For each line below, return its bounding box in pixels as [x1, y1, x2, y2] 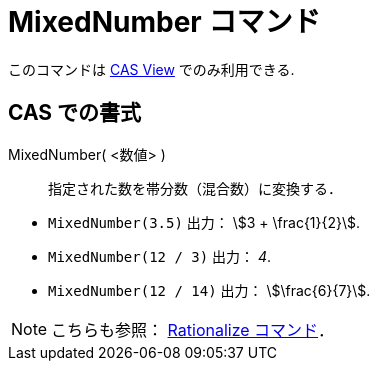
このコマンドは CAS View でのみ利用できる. [8, 60, 295, 78]
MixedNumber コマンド [8, 5, 321, 39]
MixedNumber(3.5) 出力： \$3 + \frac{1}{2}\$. [48, 213, 361, 231]
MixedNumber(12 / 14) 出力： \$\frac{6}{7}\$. [48, 281, 371, 299]
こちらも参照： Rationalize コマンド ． [51, 319, 335, 340]
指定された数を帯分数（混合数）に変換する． [48, 179, 342, 197]
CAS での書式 [8, 100, 142, 126]
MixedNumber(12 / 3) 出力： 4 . [48, 247, 272, 265]
